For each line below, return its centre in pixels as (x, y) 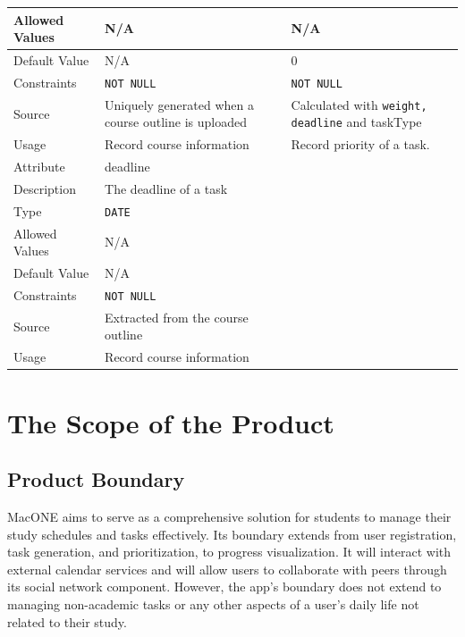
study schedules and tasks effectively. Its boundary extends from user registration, (232, 534)
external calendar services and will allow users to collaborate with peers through (227, 569)
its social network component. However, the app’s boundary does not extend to (224, 587)
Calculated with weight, (359, 104)
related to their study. (67, 621)
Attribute (39, 167)
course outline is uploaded (176, 122)
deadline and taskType (356, 122)
